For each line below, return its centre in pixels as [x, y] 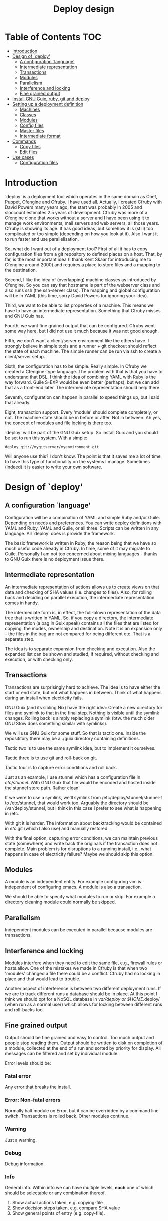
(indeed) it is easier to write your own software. [54, 467]
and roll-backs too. [25, 1009]
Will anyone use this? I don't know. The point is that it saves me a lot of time [83, 456]
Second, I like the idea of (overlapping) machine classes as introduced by [81, 280]
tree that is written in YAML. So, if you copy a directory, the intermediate [79, 618]
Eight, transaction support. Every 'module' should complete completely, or [82, 412]
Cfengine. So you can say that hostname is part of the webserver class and [83, 285]
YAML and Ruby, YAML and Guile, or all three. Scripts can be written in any [82, 528]
